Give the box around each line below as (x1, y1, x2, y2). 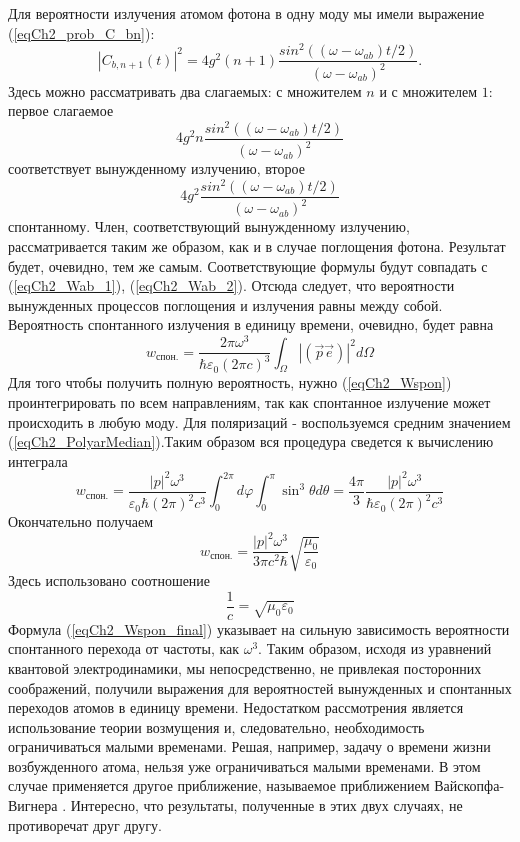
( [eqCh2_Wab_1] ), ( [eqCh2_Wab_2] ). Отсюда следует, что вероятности (8, 275, 455, 296)
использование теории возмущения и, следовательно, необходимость (8, 716, 425, 737)
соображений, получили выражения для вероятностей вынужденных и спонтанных (8, 677, 512, 698)
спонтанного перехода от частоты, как (8, 638, 240, 659)
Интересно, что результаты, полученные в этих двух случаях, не (70, 795, 463, 816)
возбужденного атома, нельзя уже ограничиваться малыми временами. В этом (8, 755, 481, 776)
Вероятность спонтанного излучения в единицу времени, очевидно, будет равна (8, 314, 494, 335)
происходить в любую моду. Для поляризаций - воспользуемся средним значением (8, 411, 511, 432)
